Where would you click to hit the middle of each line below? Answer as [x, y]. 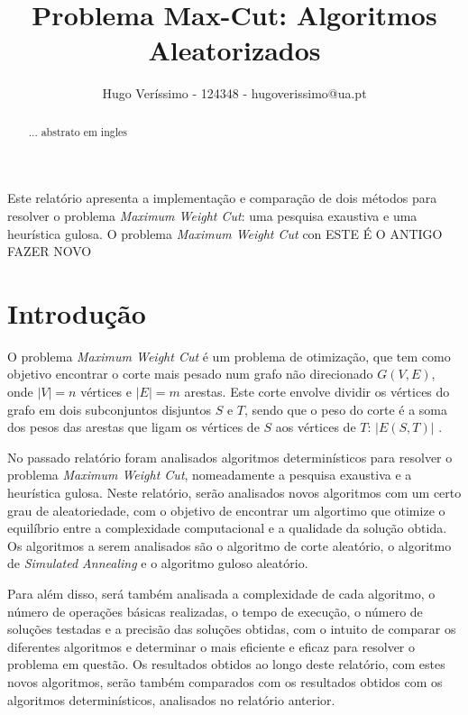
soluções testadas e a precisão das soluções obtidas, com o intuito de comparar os [232, 629]
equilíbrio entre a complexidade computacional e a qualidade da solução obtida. [227, 528]
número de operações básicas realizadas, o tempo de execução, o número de [215, 611]
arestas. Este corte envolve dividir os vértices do [317, 392]
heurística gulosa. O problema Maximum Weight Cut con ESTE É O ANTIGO [225, 233]
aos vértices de [316, 427]
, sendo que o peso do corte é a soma [346, 409]
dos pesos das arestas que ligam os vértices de [133, 427]
